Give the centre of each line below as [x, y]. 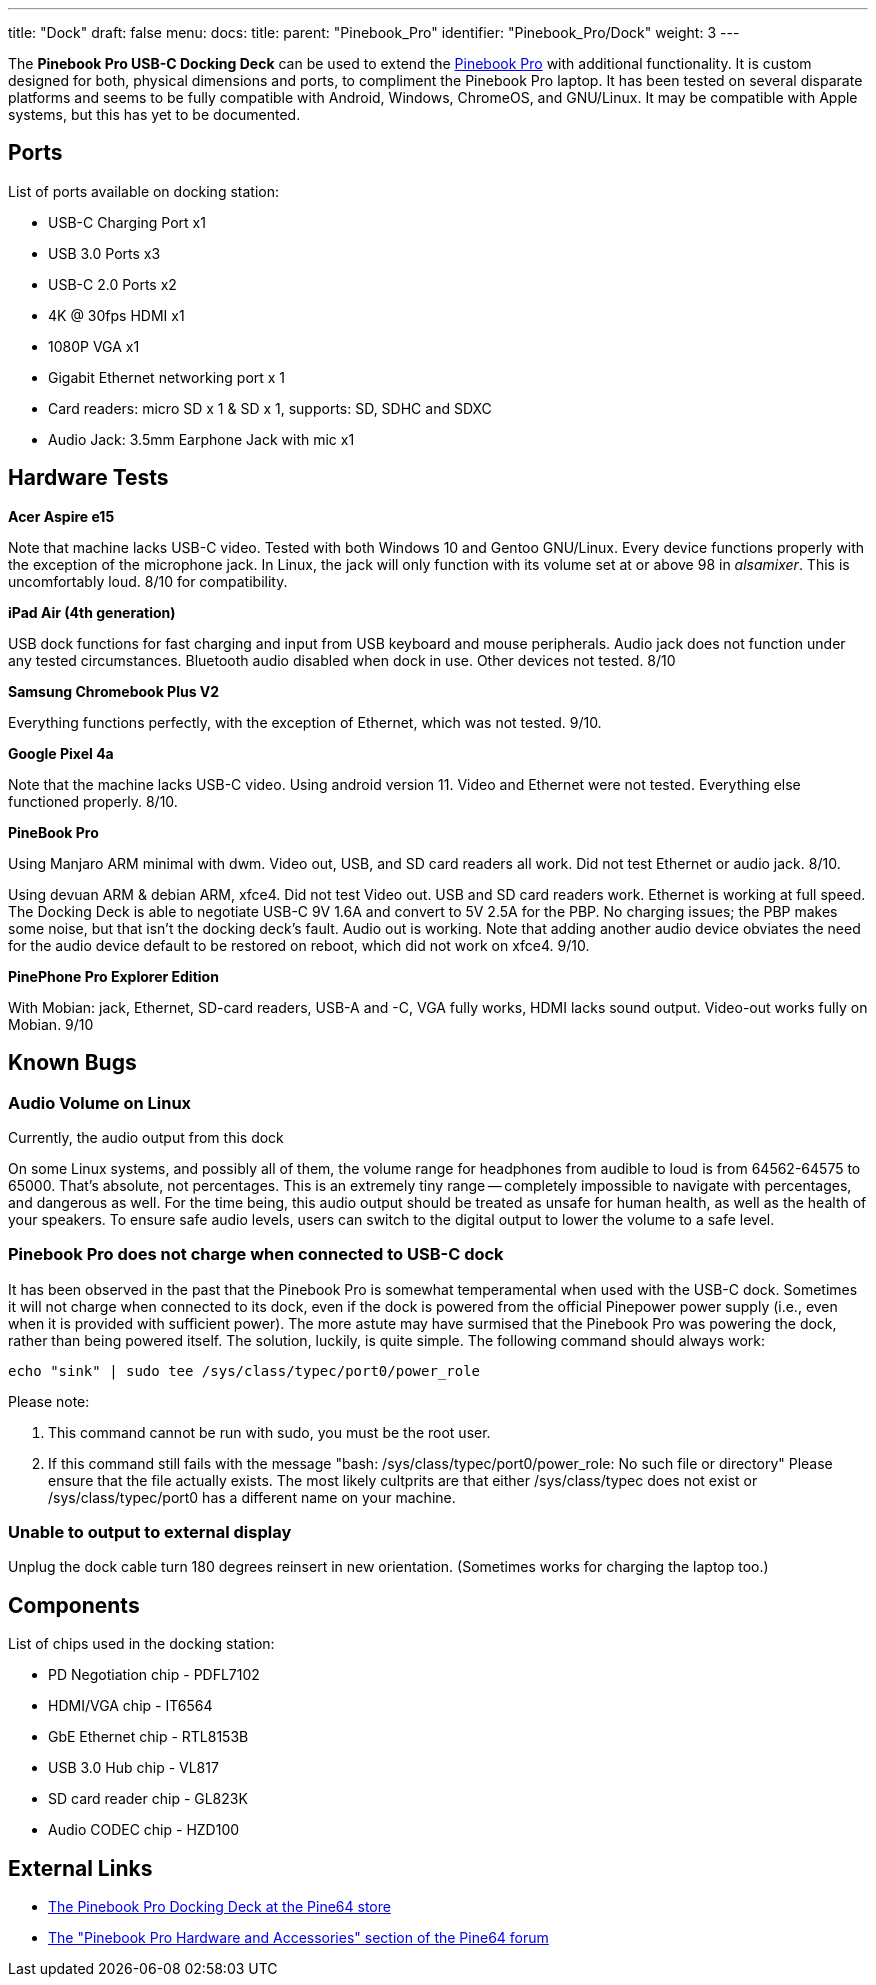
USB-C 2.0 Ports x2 [112, 284]
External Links [80, 1868]
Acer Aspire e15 [61, 516]
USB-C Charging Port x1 [127, 222]
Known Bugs [72, 1063]
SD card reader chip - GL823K [148, 1799]
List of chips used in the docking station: [141, 1644]
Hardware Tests [88, 478]
